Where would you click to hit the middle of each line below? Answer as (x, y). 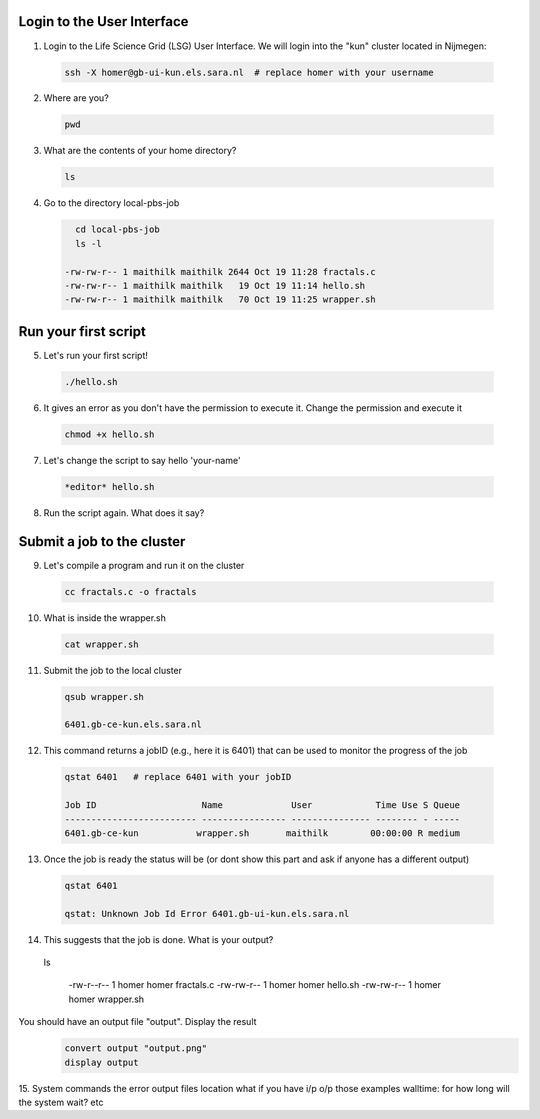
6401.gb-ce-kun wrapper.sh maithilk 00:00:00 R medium (262, 833)
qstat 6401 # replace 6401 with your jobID (178, 777)
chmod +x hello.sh (109, 434)
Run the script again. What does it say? (124, 512)
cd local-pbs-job (117, 229)
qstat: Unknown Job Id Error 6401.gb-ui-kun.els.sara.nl (207, 913)
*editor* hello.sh (109, 486)
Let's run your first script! (96, 355)
